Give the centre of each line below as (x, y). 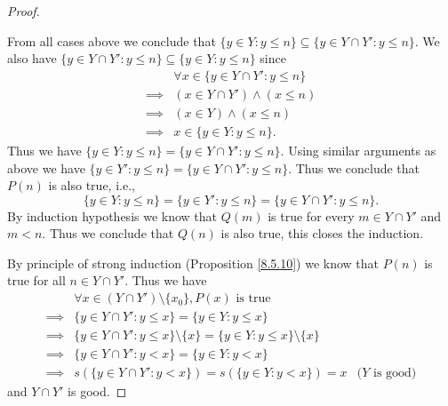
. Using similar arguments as (358, 150)
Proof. (24, 11)
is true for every (311, 215)
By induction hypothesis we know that (112, 215)
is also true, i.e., (92, 185)
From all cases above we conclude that (112, 40)
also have (32, 58)
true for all (36, 280)
